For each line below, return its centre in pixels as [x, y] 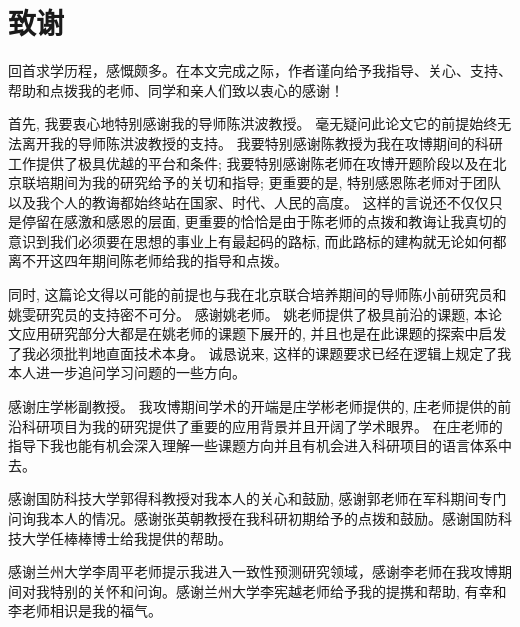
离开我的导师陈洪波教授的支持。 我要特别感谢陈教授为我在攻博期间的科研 [262, 142]
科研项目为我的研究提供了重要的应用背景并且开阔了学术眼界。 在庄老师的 [262, 425]
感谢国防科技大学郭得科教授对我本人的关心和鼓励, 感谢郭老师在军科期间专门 [257, 498]
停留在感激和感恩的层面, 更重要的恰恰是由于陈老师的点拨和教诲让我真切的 [264, 221]
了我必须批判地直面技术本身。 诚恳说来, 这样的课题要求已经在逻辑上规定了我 [260, 352]
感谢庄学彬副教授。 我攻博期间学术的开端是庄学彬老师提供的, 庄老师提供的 [253, 406]
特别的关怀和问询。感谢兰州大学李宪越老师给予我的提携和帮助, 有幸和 [278, 590]
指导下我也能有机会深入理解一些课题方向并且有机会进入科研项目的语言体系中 [260, 445]
